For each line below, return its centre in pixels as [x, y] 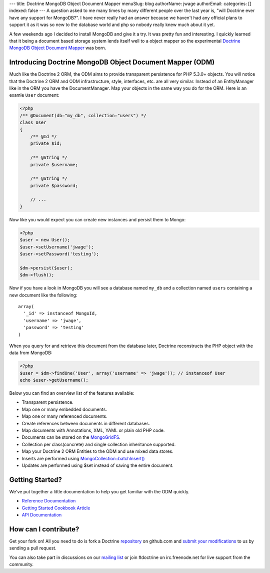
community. [21, 564]
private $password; [54, 186]
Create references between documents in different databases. [86, 423]
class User [33, 122]
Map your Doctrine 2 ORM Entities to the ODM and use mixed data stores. [97, 451]
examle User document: [34, 95]
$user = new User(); [45, 240]
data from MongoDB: [31, 353]
